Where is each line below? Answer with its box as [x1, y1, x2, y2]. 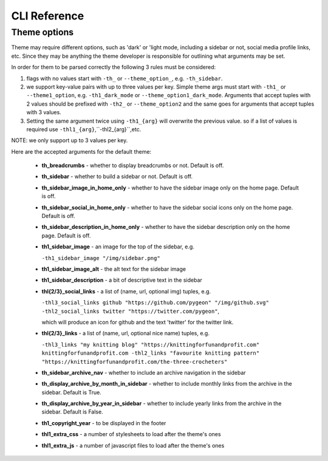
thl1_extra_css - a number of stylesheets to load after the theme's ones [41, 431, 221, 438]
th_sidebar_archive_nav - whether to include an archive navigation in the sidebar [41, 369, 246, 376]
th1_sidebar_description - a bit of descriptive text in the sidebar [41, 276, 203, 284]
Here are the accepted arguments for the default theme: [11, 148, 152, 155]
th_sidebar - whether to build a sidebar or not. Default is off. [41, 173, 193, 180]
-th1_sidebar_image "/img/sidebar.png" [41, 254, 160, 261]
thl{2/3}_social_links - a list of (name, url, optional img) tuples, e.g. [41, 287, 211, 295]
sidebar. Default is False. [41, 408, 103, 415]
